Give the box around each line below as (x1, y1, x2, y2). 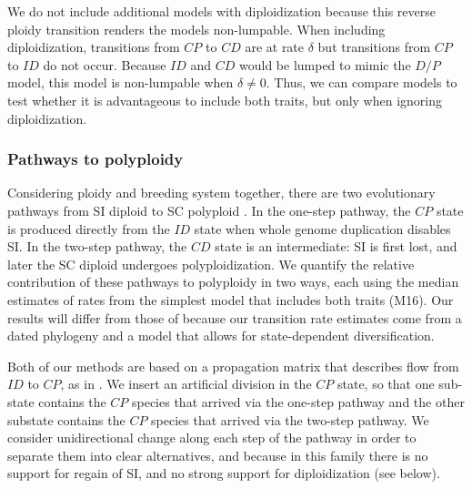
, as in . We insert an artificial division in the (60, 374, 312, 393)
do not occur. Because (43, 55, 166, 74)
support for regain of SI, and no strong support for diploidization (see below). (7, 464, 440, 483)
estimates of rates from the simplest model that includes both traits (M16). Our (7, 290, 454, 309)
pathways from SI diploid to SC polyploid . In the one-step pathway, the (7, 200, 411, 219)
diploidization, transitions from (7, 37, 180, 56)
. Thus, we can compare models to (266, 73, 457, 92)
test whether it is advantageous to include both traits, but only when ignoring (7, 90, 443, 109)
